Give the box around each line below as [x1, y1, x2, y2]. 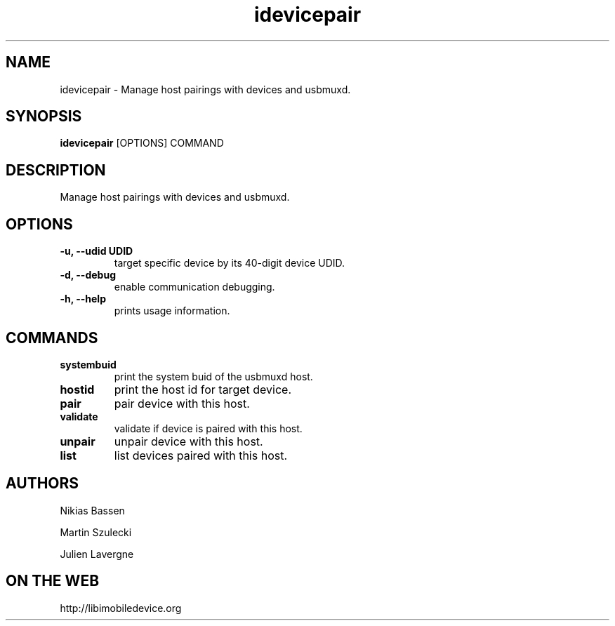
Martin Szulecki [60, 526, 132, 538]
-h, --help [60, 293, 106, 305]
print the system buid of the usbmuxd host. [114, 370, 313, 382]
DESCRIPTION [6, 161, 106, 179]
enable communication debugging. [114, 281, 275, 293]
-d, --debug [60, 269, 116, 281]
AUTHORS [6, 474, 79, 493]
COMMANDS [6, 328, 98, 347]
